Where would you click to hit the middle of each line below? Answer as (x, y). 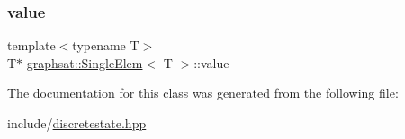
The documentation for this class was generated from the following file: (203, 93)
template (31, 45)
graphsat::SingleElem (85, 62)
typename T (106, 45)
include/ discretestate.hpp (77, 123)
